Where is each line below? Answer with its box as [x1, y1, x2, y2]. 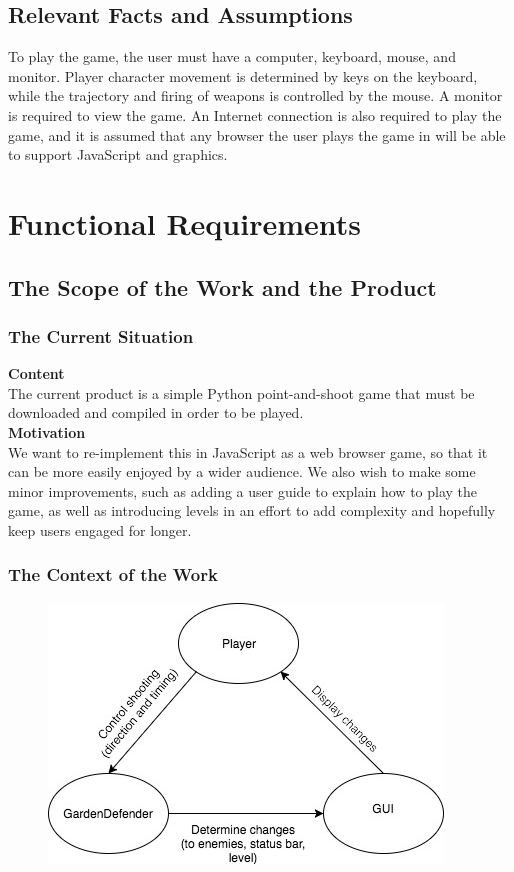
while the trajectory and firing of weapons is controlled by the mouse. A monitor [8, 85, 503, 106]
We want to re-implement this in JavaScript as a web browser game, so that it [8, 441, 488, 462]
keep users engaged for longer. [8, 519, 192, 540]
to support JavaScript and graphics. [8, 144, 228, 165]
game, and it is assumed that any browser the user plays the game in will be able [8, 124, 506, 145]
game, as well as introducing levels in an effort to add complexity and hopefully [8, 500, 496, 521]
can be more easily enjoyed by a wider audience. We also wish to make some [8, 461, 476, 482]
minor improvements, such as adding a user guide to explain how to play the [8, 480, 478, 501]
